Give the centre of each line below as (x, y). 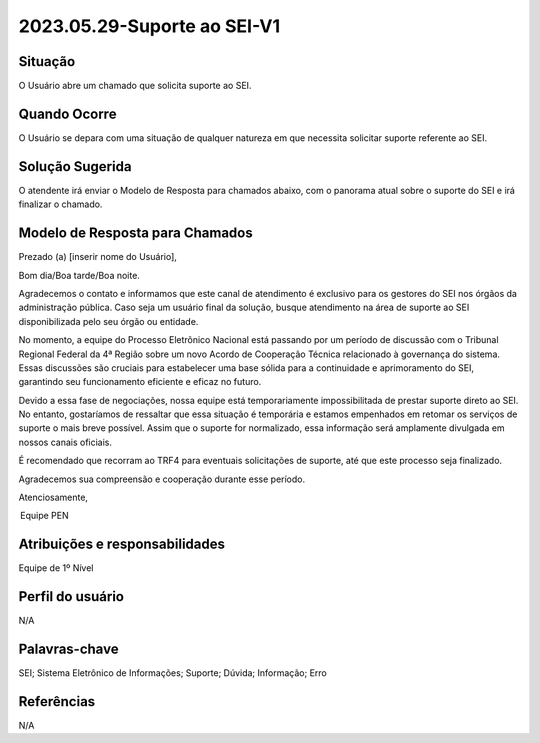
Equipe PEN (44, 516)
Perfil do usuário (71, 596)
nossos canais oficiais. (65, 442)
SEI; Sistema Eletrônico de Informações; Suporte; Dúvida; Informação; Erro (172, 673)
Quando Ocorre (67, 113)
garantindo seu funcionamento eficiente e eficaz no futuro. (140, 382)
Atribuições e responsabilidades (121, 544)
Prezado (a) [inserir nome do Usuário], (97, 257)
